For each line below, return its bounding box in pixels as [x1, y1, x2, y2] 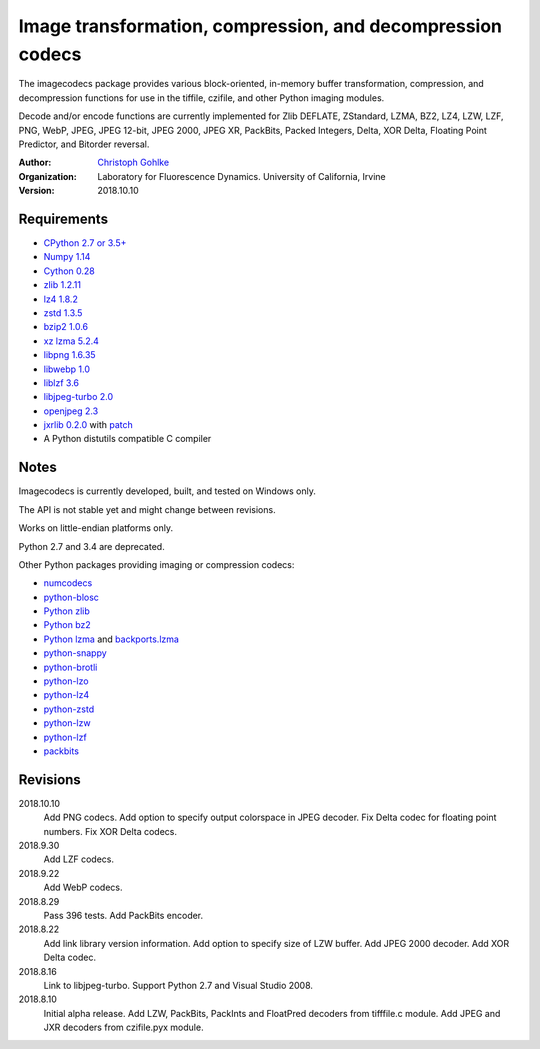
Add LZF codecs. [43, 853, 115, 865]
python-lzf [43, 731, 87, 743]
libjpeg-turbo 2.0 [43, 391, 114, 403]
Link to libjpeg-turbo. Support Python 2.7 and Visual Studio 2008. [43, 979, 314, 991]
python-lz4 [43, 689, 90, 701]
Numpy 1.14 [43, 251, 91, 263]
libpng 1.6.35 [43, 349, 96, 361]
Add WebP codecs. [43, 881, 123, 894]
